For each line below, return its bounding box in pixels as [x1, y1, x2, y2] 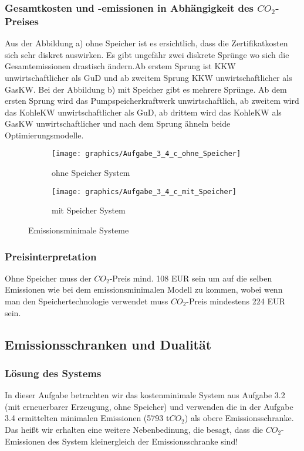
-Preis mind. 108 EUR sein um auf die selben [109, 272, 272, 284]
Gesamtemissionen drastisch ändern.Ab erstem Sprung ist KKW [5, 60, 236, 72]
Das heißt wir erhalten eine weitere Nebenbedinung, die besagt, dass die [5, 423, 264, 435]
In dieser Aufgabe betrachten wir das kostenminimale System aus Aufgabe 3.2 [5, 389, 285, 401]
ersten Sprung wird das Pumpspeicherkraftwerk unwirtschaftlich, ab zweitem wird [5, 94, 299, 107]
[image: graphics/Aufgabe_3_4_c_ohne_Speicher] [52, 150, 241, 158]
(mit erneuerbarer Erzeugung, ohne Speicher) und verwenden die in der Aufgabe [5, 400, 293, 412]
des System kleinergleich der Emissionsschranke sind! [48, 435, 238, 447]
